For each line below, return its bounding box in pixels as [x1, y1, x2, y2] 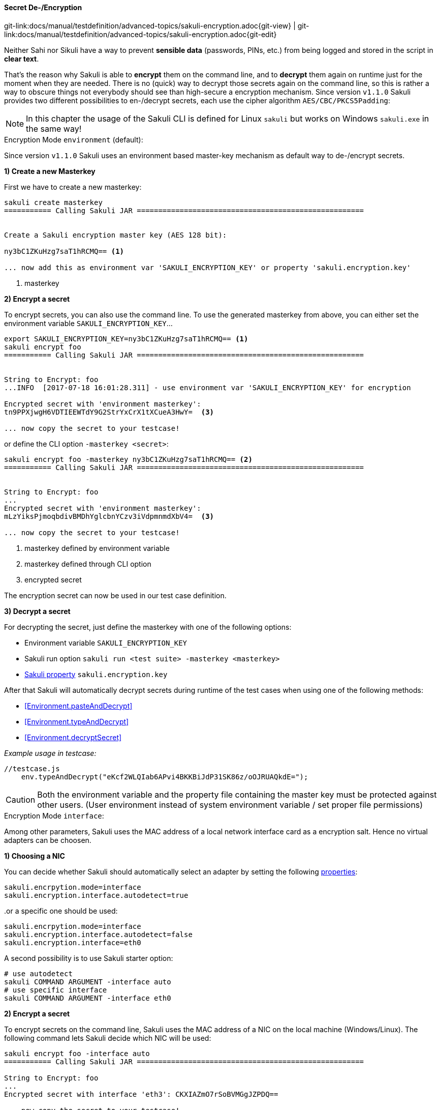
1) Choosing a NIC [4, 851, 65, 860]
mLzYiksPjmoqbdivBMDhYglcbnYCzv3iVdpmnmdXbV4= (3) [4, 512, 214, 520]
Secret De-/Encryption [4, 3, 82, 12]
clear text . [4, 54, 39, 63]
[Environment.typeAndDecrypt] [24, 717, 129, 726]
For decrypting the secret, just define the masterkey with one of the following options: [4, 622, 292, 631]
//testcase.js [4, 764, 60, 773]
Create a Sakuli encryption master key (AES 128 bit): [4, 230, 227, 239]
